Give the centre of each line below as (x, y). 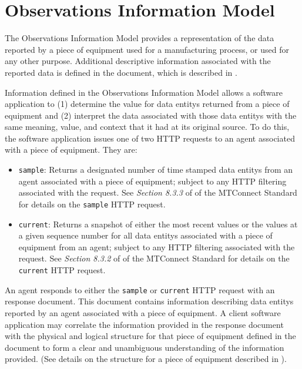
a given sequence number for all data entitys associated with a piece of (145, 235)
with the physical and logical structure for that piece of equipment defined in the (150, 336)
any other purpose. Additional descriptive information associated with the (138, 61)
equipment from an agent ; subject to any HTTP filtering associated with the (157, 246)
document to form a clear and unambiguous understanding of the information (145, 347)
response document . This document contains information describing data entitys (149, 301)
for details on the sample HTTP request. (92, 204)
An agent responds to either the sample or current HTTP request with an (140, 289)
